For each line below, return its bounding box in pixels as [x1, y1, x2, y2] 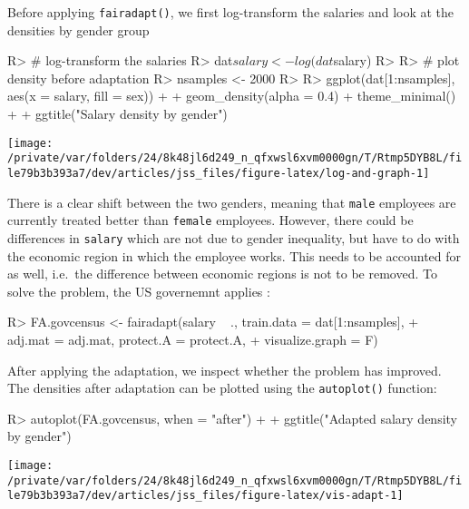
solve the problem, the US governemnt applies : [7, 281, 270, 300]
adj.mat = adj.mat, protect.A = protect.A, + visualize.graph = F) [7, 329, 378, 348]
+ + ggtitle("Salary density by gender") [7, 104, 228, 123]
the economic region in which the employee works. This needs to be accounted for [7, 246, 462, 265]
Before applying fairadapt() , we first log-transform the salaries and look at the [7, 3, 454, 21]
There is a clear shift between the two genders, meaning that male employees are [7, 192, 456, 211]
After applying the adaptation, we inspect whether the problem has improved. [7, 360, 442, 379]
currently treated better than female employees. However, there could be [7, 210, 414, 230]
